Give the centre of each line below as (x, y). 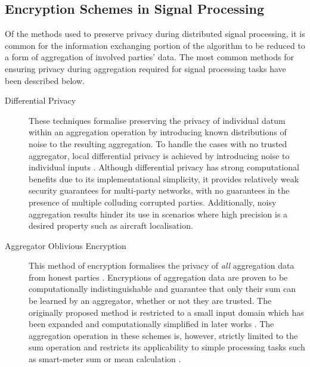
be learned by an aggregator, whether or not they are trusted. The (150, 301)
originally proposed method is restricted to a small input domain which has (166, 312)
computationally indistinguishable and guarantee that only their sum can (162, 289)
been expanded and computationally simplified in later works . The (151, 324)
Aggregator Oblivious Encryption (66, 245)
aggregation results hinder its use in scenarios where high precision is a (158, 214)
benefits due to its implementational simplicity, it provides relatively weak (164, 178)
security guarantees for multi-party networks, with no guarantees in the (159, 190)
